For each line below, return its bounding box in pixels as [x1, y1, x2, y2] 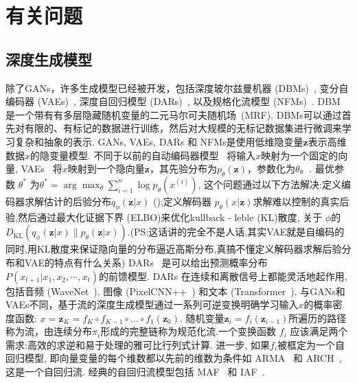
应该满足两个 [290, 324, 348, 338]
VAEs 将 [21, 161, 62, 176]
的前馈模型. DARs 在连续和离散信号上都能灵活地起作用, [99, 268, 347, 283]
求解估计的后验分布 [24, 194, 111, 208]
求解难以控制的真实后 [253, 194, 349, 208]
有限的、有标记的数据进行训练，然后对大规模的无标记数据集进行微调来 [24, 121, 342, 135]
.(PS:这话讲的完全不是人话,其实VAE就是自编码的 [127, 224, 345, 239]
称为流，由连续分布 [5, 324, 92, 338]
